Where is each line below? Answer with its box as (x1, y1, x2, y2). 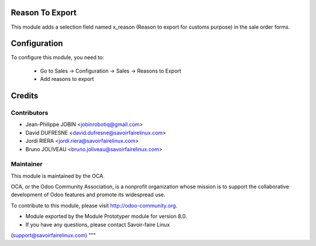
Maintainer (11, 160, 43, 168)
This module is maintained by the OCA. (11, 172, 105, 179)
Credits (11, 91, 39, 101)
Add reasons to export (40, 76, 94, 83)
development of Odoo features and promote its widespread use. (11, 191, 166, 199)
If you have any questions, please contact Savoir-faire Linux (25, 221, 170, 228)
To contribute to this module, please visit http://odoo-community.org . (11, 202, 178, 209)
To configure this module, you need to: (11, 54, 105, 61)
